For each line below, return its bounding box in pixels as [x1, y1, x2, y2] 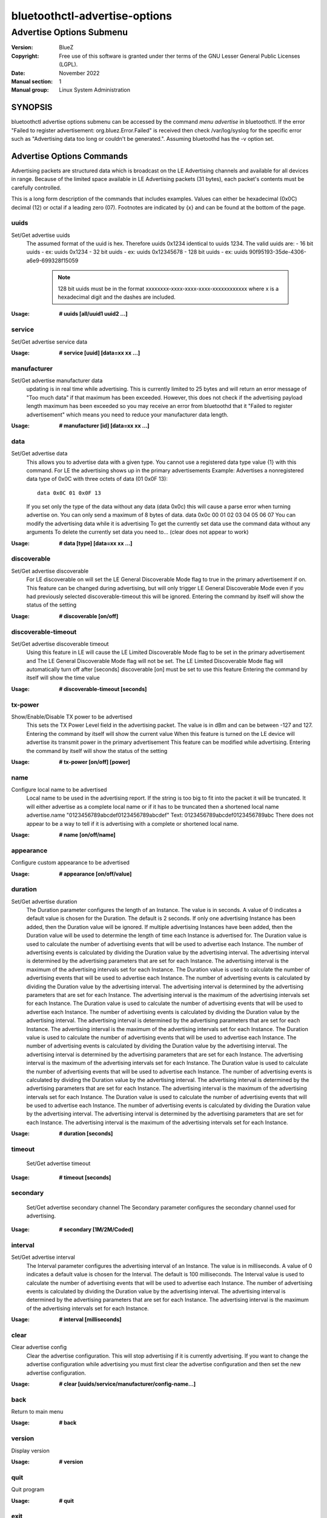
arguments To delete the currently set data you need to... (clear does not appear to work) [26, 528, 249, 536]
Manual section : [11, 78, 53, 85]
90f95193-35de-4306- [249, 248, 307, 256]
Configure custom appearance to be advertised [11, 859, 130, 866]
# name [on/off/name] [59, 831, 116, 839]
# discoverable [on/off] [59, 612, 119, 619]
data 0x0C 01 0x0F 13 [37, 489, 101, 496]
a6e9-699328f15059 [26, 257, 79, 264]
